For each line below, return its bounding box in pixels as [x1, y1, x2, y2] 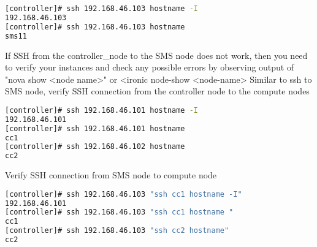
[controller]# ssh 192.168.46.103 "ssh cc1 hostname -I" [5, 189, 242, 199]
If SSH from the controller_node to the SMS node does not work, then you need [5, 48, 308, 61]
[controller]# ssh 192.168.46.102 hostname [5, 142, 185, 151]
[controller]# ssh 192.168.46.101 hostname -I [5, 105, 199, 115]
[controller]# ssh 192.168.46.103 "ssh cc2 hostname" [5, 226, 229, 235]
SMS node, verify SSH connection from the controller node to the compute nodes [5, 85, 310, 97]
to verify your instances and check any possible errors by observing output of [5, 61, 294, 74]
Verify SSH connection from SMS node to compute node [5, 169, 217, 181]
